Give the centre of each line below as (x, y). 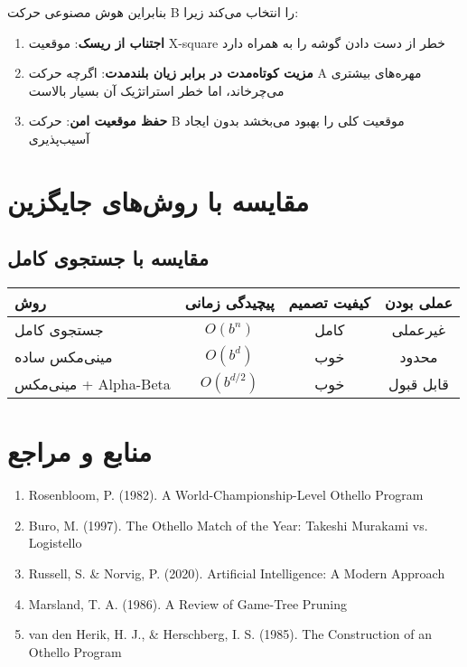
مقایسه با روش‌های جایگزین (159, 200)
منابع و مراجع (80, 451)
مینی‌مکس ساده (64, 356)
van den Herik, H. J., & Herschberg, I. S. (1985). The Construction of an (230, 634)
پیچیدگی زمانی (229, 303)
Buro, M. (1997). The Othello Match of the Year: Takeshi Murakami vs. (228, 525)
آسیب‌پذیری (59, 138)
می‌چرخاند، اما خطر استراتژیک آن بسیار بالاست (156, 90)
